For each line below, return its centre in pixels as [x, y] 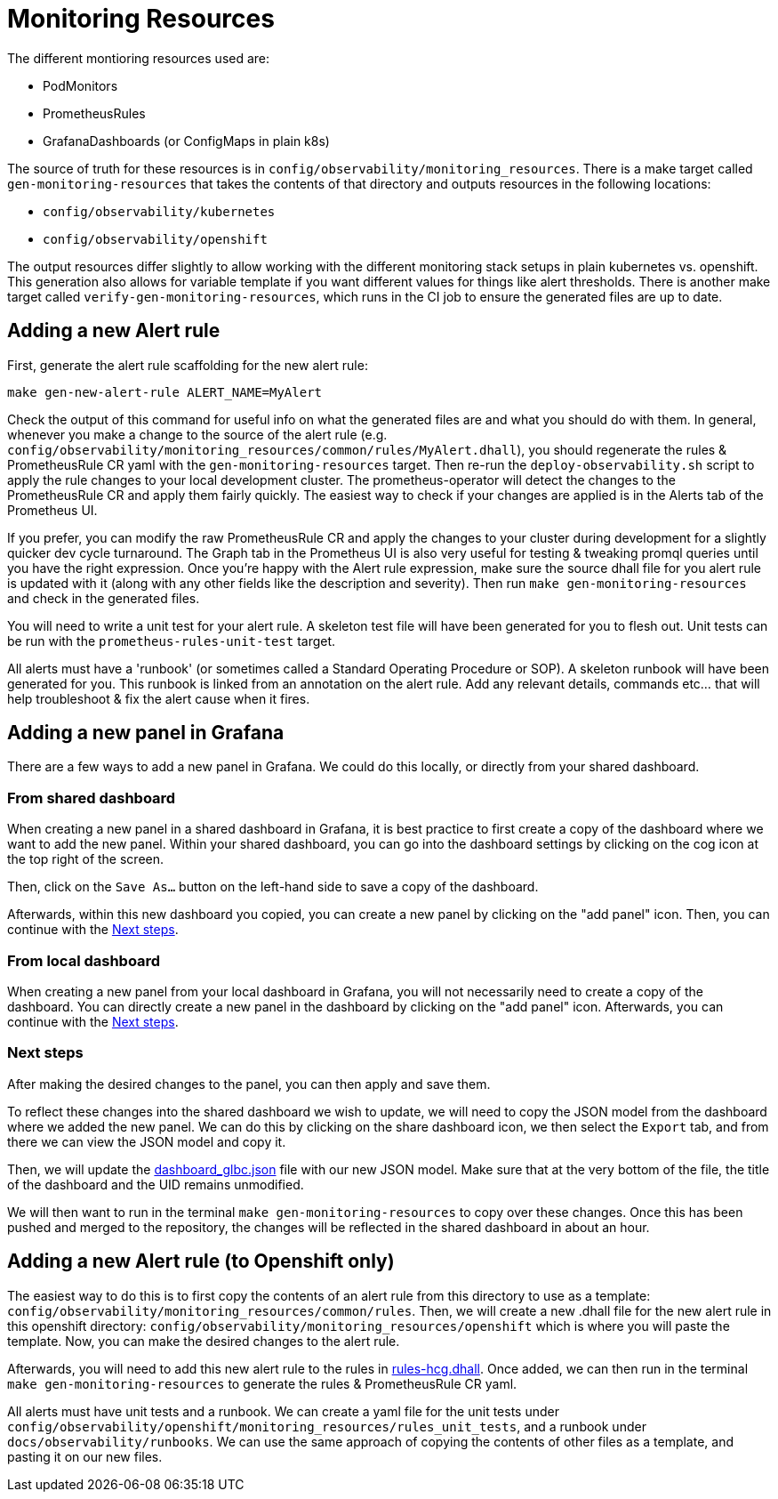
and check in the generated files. [104, 598]
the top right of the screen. [86, 859]
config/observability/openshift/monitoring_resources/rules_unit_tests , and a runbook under [327, 1426]
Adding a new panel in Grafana [146, 733]
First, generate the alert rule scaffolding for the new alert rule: [188, 365]
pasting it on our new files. [85, 1456]
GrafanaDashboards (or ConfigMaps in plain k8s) [186, 141]
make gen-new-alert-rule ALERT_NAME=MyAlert [165, 392]
